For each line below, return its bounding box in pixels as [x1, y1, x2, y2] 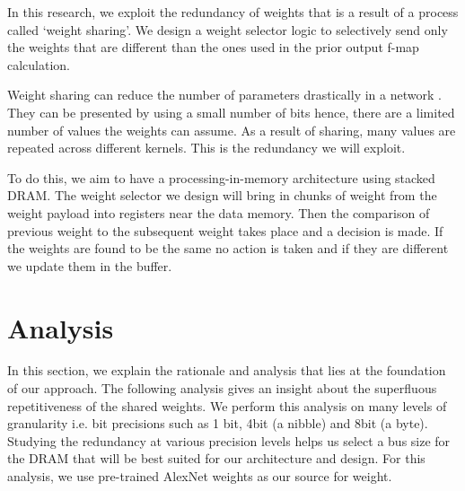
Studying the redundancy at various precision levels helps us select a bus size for [7, 431, 451, 450]
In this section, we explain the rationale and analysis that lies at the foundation [7, 361, 446, 380]
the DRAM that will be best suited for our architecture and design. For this [7, 449, 426, 468]
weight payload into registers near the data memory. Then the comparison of [7, 203, 430, 222]
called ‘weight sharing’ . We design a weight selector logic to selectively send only [7, 20, 448, 39]
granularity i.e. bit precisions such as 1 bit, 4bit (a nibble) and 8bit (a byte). [7, 414, 428, 433]
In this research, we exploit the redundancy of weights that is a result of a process [7, 3, 459, 21]
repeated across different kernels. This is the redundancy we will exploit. [7, 138, 406, 157]
